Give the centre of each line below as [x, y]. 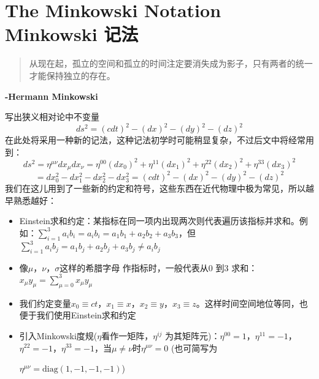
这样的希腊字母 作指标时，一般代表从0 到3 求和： [159, 267]
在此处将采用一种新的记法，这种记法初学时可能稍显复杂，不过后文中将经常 [155, 140]
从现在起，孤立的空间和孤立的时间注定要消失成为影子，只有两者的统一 [171, 63]
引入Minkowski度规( [58, 335]
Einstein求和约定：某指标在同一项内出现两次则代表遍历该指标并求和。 [159, 221]
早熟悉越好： [31, 200]
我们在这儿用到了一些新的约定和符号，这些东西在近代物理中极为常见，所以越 [159, 188]
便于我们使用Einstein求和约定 [78, 315]
